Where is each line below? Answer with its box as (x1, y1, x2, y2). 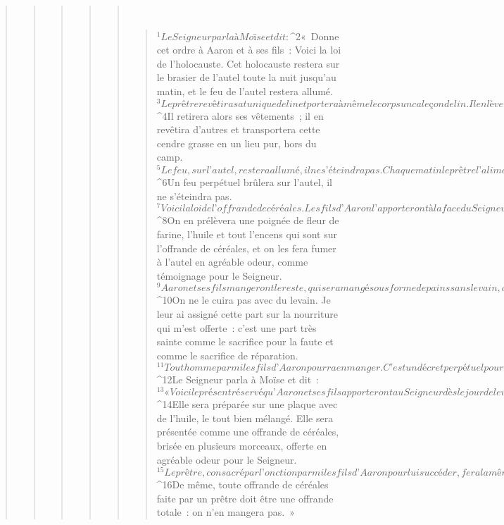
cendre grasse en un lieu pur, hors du (156, 135, 317, 150)
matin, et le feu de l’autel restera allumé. (156, 83, 333, 98)
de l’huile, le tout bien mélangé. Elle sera (156, 410, 334, 425)
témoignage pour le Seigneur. (156, 268, 282, 283)
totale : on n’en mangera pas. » (156, 505, 295, 519)
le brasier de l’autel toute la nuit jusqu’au (156, 70, 336, 85)
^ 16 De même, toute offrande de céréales (156, 477, 329, 492)
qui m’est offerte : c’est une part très (156, 320, 317, 335)
